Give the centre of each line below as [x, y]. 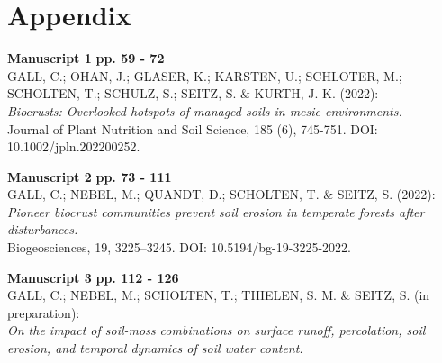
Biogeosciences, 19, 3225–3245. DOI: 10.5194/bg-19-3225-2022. [180, 247]
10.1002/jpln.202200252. [74, 146]
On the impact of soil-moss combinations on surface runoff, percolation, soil [216, 330]
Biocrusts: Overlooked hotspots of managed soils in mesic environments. [205, 110]
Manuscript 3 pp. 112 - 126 [93, 277]
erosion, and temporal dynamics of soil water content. [155, 348]
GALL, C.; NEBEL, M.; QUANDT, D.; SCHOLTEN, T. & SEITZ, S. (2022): [221, 194]
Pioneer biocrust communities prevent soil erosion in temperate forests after [216, 211]
